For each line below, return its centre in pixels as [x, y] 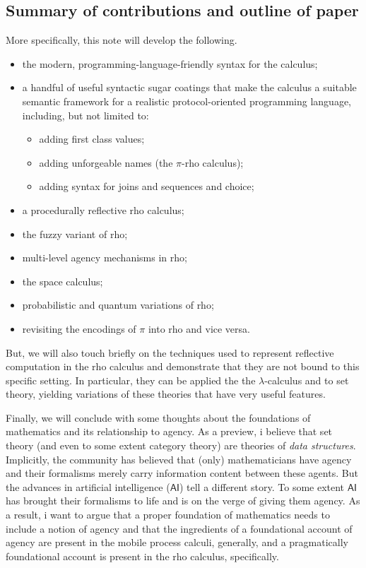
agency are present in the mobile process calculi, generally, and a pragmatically [177, 542]
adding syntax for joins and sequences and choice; [147, 186]
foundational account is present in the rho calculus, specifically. [142, 556]
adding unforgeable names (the [106, 162]
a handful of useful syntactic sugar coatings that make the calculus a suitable [189, 87]
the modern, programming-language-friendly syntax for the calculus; [170, 63]
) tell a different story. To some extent [262, 486]
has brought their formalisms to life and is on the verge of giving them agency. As [183, 501]
